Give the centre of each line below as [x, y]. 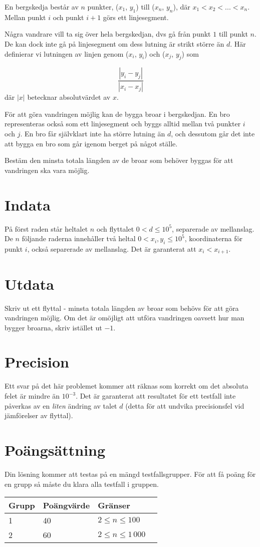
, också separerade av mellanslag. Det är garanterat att [112, 248]
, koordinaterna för [213, 238]
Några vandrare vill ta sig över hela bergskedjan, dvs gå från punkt [108, 34]
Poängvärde [66, 505]
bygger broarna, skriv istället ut [53, 327]
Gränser [114, 505]
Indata [28, 204]
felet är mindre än [32, 396]
